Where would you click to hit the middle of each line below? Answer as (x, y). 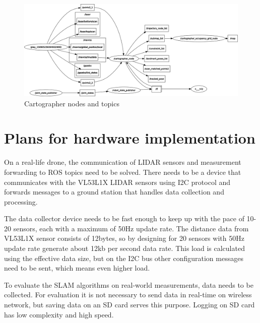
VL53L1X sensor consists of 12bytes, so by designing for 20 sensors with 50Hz (124, 238)
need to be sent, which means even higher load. (77, 268)
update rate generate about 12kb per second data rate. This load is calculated (124, 248)
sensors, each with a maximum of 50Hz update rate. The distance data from (131, 228)
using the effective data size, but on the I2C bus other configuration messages (124, 258)
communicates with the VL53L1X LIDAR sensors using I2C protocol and (117, 182)
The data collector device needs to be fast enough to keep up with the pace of (124, 218)
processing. (21, 201)
